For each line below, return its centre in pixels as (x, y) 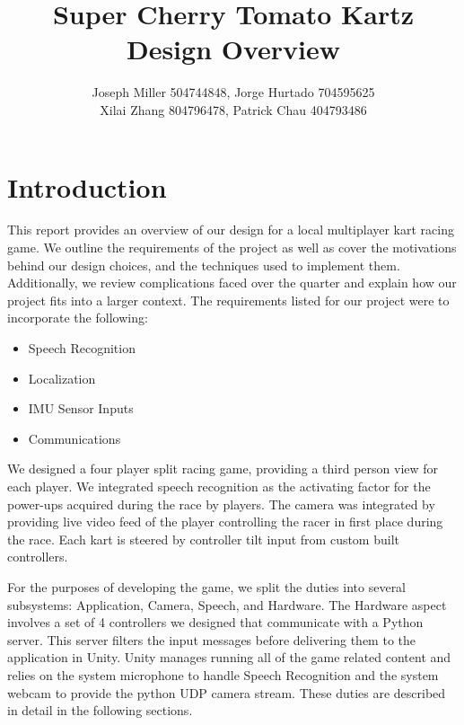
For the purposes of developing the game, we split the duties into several (207, 586)
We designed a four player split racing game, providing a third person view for (223, 469)
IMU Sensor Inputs (81, 408)
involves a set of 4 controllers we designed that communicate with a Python (215, 622)
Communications (74, 438)
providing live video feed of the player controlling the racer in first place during (225, 522)
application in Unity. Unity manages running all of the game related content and (229, 657)
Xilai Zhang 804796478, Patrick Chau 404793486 (233, 109)
